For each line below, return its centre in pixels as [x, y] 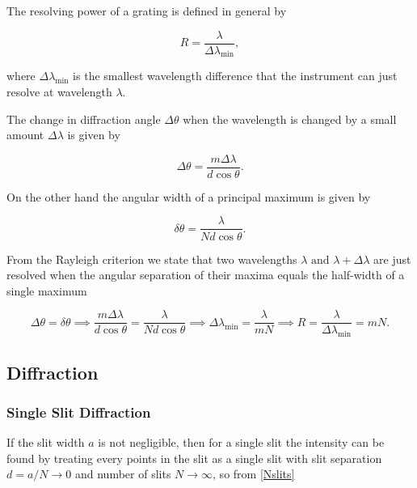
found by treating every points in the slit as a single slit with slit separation [194, 458]
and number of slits [123, 474]
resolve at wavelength [59, 92]
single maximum [47, 290]
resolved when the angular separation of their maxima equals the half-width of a [206, 275]
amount [25, 135]
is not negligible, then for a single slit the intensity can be [241, 442]
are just [392, 259]
